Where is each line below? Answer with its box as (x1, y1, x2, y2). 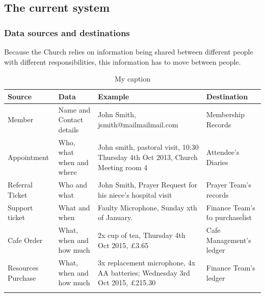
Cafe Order (8, 234, 43, 245)
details (58, 124, 79, 134)
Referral (8, 179, 33, 190)
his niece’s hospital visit (98, 189, 172, 200)
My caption (114, 73, 150, 84)
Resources (8, 262, 39, 273)
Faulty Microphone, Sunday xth (98, 202, 197, 212)
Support (8, 202, 33, 212)
